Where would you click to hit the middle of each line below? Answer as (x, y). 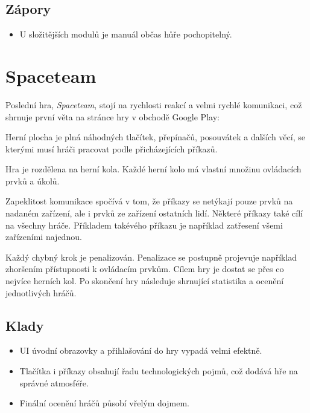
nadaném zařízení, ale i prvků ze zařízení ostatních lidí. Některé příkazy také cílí (154, 213)
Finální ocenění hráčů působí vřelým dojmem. (104, 403)
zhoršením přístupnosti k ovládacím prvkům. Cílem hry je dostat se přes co (145, 269)
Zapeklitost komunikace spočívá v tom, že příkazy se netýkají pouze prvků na (149, 201)
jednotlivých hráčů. (41, 292)
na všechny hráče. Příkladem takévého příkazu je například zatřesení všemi (144, 225)
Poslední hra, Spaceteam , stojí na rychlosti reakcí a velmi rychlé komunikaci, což (154, 104)
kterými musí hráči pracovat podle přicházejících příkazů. (112, 148)
